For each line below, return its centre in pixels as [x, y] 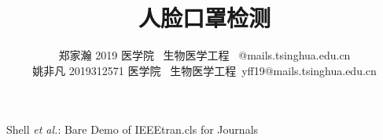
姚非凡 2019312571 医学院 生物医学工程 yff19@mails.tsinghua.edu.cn [204, 70]
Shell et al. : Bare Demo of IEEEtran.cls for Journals [133, 129]
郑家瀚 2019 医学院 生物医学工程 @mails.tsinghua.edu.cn [204, 55]
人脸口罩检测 [204, 18]
